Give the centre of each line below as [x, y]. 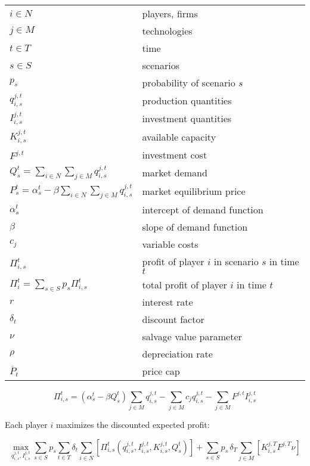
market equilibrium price [194, 191]
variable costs [170, 244]
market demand [175, 172]
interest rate [168, 302]
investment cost [175, 154]
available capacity [179, 136]
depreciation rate [177, 353]
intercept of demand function [203, 209]
